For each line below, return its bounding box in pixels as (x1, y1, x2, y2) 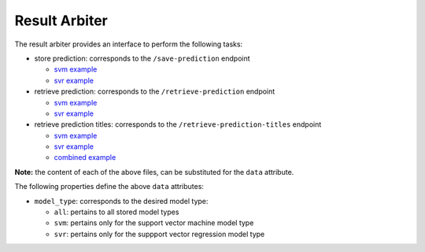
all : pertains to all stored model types (54, 207, 179, 217)
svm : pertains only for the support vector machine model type (54, 218, 254, 228)
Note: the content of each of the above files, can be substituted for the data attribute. (14, 167, 294, 176)
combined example (54, 153, 116, 162)
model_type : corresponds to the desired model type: (34, 196, 209, 206)
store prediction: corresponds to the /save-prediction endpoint (34, 54, 251, 63)
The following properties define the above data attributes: (14, 182, 205, 191)
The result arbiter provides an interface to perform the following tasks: (14, 39, 243, 49)
